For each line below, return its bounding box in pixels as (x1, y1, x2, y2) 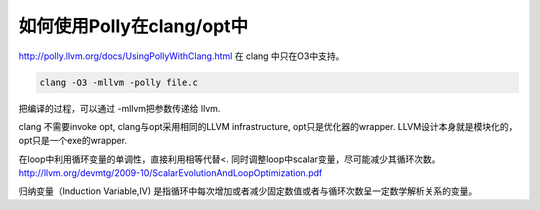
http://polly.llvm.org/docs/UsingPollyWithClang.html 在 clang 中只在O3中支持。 (18, 50, 345, 62)
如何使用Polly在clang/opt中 (18, 15, 249, 37)
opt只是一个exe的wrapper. (18, 135, 128, 147)
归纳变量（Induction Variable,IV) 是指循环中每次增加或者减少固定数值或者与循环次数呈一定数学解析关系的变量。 (18, 185, 478, 197)
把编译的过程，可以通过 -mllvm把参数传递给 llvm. (18, 102, 221, 114)
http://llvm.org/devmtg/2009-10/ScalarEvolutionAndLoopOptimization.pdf (18, 167, 323, 179)
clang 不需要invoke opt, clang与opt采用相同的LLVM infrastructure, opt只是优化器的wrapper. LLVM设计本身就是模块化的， (18, 120, 518, 132)
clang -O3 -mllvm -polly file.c (39, 76, 199, 88)
